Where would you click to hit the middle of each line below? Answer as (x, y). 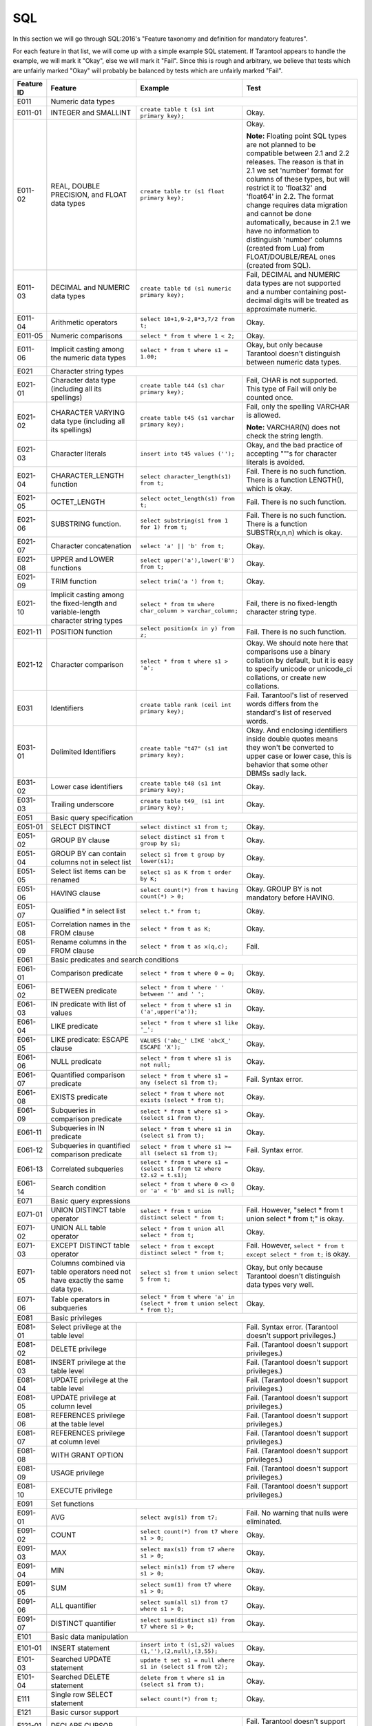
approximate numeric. (282, 309)
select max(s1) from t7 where (187, 1550)
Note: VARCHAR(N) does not (293, 427)
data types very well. (280, 1285)
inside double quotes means (292, 739)
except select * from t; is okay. (298, 1254)
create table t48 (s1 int (181, 784)
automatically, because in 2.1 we (298, 222)
